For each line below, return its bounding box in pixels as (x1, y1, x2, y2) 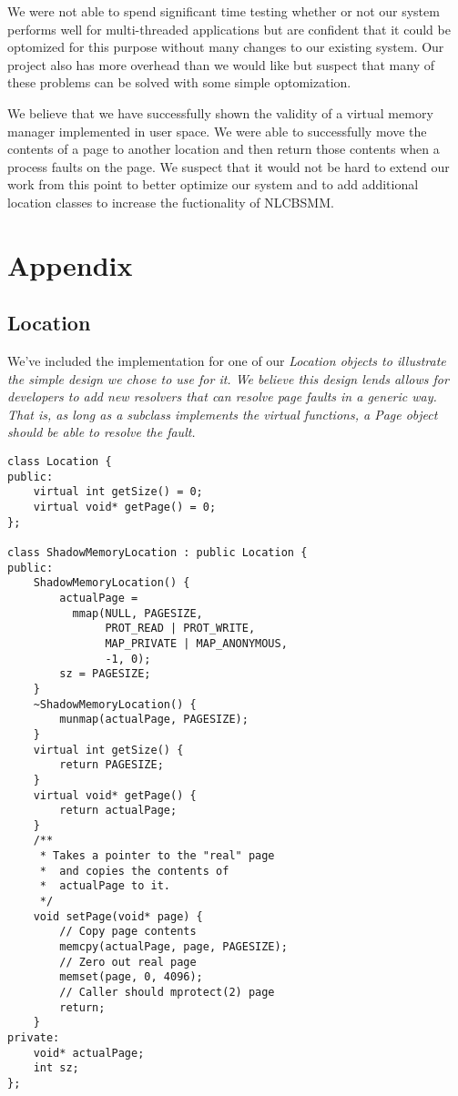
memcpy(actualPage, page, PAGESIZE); (59, 940, 288, 954)
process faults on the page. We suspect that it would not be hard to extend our (7, 157, 450, 176)
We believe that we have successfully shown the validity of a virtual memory (7, 103, 433, 122)
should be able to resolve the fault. (7, 422, 196, 441)
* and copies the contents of (39, 864, 229, 878)
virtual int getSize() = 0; (33, 485, 203, 499)
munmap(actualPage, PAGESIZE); (59, 713, 249, 726)
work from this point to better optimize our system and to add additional (7, 175, 419, 194)
